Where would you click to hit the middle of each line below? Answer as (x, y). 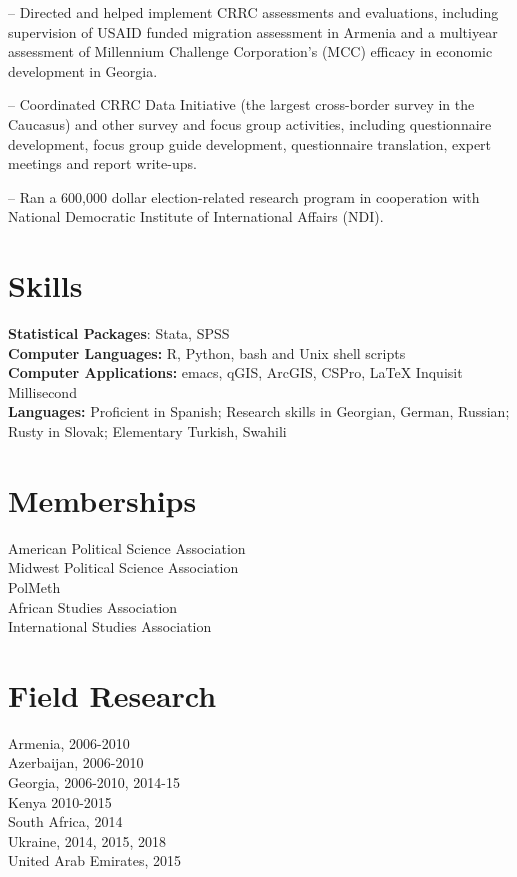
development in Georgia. (83, 70)
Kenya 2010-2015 (60, 801)
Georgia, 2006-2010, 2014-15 (94, 782)
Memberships (102, 499)
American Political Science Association (127, 547)
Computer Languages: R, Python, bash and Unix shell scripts (207, 352)
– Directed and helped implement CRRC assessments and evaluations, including (253, 12)
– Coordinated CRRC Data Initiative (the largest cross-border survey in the (241, 104)
